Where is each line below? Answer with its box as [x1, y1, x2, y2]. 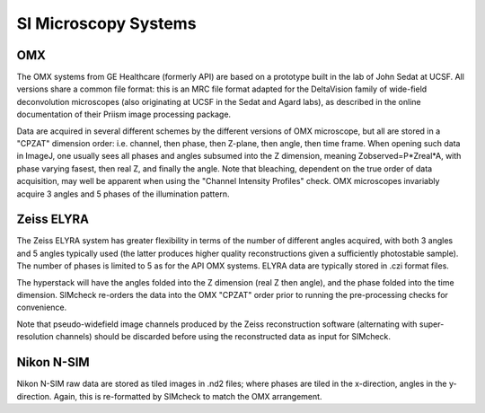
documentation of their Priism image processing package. [16, 109, 232, 120]
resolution [16, 331, 54, 342]
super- [419, 319, 445, 330]
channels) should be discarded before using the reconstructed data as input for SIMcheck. [55, 331, 391, 342]
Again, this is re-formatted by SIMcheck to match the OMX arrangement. [53, 391, 322, 401]
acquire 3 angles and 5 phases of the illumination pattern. [16, 189, 230, 199]
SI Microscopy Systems [16, 13, 197, 33]
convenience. [16, 302, 67, 313]
